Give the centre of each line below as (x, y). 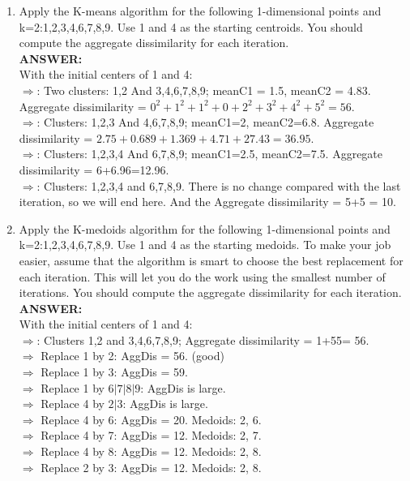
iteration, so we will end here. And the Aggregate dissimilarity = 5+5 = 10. (207, 202)
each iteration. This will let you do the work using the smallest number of (202, 276)
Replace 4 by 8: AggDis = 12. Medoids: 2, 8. (151, 451)
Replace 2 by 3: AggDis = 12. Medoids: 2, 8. (151, 467)
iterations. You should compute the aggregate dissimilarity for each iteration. (210, 292)
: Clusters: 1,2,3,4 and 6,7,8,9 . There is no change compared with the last (219, 185)
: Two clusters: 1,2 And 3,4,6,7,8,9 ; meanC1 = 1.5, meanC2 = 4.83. (204, 90)
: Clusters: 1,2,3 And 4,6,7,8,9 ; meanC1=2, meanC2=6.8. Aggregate (205, 122)
